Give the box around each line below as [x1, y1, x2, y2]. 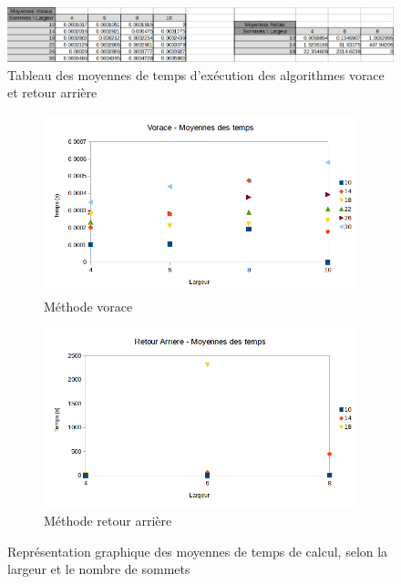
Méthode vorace [44, 297, 133, 316]
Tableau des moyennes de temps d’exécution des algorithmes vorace [7, 65, 385, 84]
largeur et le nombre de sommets [7, 559, 190, 579]
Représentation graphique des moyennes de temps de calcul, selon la [7, 541, 388, 560]
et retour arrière [7, 83, 98, 102]
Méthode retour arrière [44, 510, 172, 529]
